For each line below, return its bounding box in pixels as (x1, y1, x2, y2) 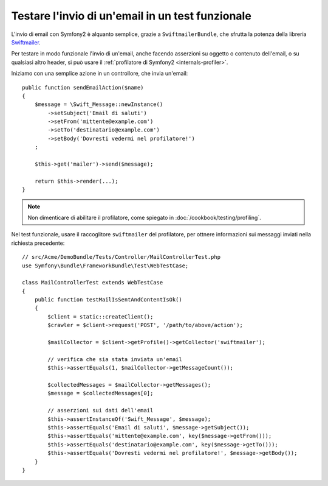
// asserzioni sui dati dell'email (47, 407, 154, 414)
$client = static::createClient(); (47, 313, 154, 320)
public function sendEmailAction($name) (22, 84, 144, 91)
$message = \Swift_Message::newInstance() (34, 101, 163, 108)
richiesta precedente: (11, 239, 65, 247)
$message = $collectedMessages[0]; (47, 390, 154, 397)
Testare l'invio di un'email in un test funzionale (11, 9, 251, 23)
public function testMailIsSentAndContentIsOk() (34, 296, 182, 303)
